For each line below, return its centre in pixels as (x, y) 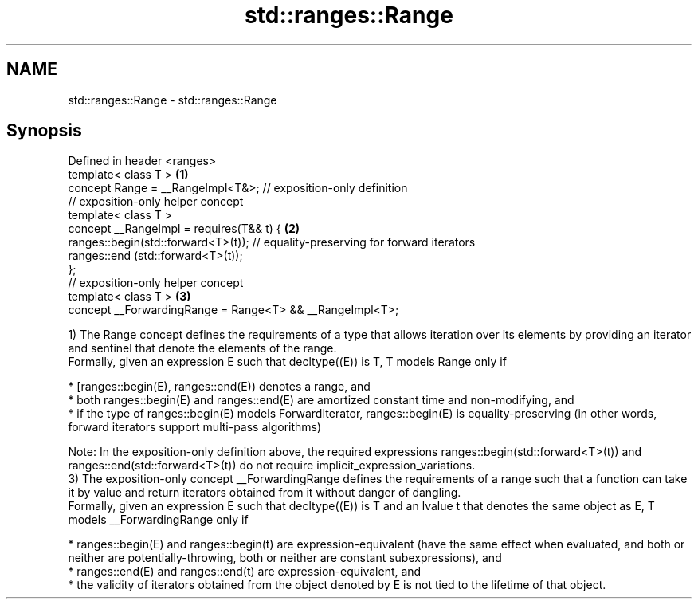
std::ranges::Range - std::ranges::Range (173, 100)
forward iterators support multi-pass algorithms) (195, 427)
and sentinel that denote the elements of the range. (202, 348)
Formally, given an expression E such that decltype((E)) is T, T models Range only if (287, 362)
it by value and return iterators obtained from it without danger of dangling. (265, 493)
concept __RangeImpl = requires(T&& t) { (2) (184, 229)
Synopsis (44, 131)
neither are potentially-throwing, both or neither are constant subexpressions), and (285, 558)
